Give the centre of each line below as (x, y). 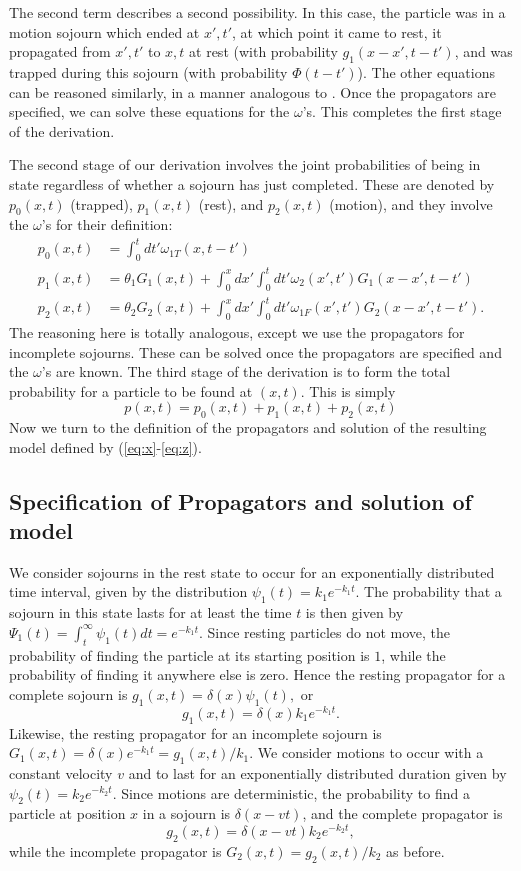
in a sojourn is (186, 813)
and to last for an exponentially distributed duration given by (317, 772)
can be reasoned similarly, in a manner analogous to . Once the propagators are (253, 91)
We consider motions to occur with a (370, 752)
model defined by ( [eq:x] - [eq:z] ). (105, 446)
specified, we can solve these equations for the (149, 111)
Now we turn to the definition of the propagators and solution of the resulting (248, 427)
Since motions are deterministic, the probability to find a (295, 792)
